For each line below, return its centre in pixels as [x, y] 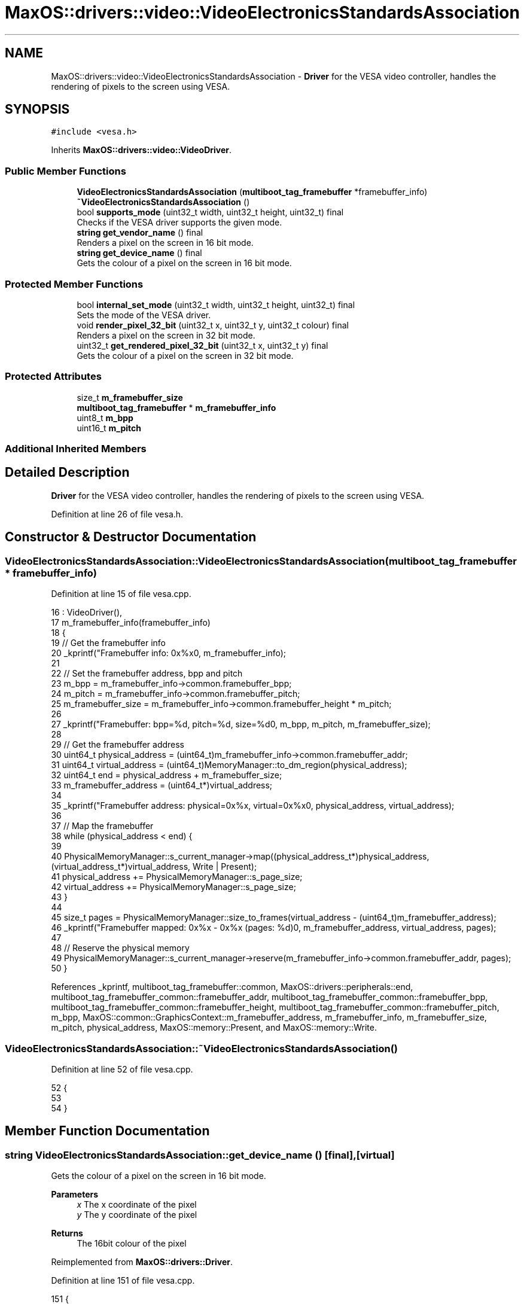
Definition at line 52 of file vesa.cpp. [122, 1069]
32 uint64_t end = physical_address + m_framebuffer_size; [167, 775]
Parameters [75, 1195]
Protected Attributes [53, 377]
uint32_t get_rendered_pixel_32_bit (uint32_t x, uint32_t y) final [202, 345]
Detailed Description [67, 473]
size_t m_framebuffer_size [130, 397]
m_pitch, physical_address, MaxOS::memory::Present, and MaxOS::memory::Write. [214, 1028]
